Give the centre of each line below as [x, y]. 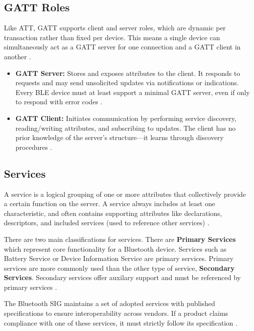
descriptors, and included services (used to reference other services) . [107, 223]
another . [18, 56]
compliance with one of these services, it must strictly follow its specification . [121, 322]
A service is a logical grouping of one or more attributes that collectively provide [125, 194]
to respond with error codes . [59, 102]
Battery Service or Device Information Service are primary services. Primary [119, 258]
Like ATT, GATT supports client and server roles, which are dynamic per [115, 28]
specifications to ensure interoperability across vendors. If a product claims [116, 313]
